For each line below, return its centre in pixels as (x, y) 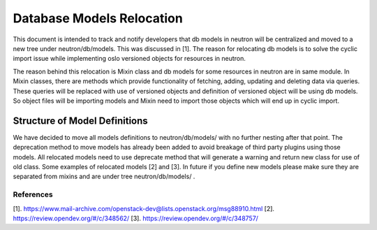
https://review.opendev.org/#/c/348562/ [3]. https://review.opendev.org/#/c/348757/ (135, 218)
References (33, 194)
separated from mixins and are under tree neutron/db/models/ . (104, 177)
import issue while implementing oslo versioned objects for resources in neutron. (129, 59)
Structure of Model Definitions (80, 121)
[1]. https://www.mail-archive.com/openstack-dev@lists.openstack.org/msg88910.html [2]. (144, 208)
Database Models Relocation (98, 18)
